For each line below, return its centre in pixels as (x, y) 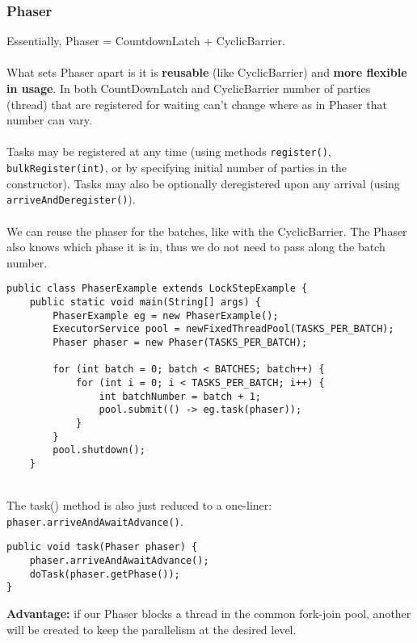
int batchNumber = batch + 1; (180, 396)
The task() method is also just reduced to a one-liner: (139, 505)
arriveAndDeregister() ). (71, 199)
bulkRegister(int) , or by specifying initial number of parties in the (177, 168)
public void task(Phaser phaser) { (102, 547)
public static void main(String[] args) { (145, 302)
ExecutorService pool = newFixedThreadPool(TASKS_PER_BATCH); (223, 329)
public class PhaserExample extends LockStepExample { (157, 289)
